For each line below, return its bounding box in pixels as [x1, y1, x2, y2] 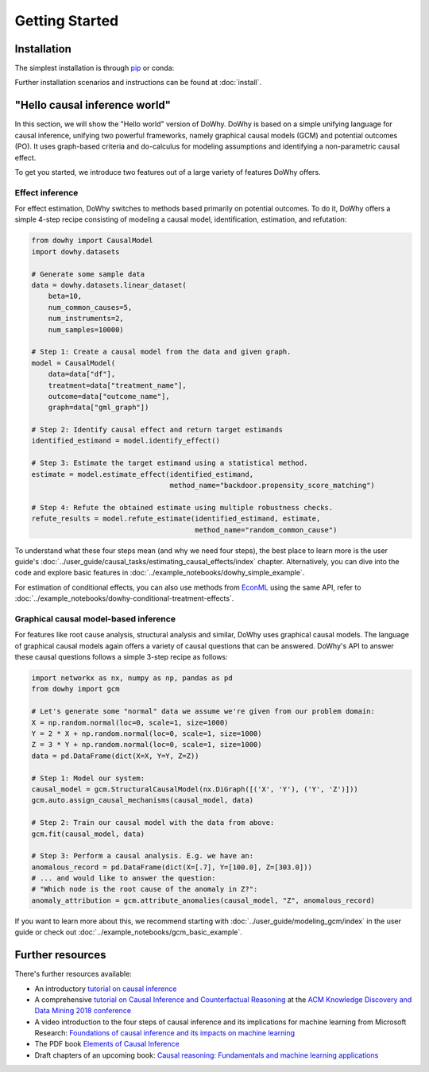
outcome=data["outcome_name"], [48, 392, 170, 401]
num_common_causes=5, [48, 303, 133, 312]
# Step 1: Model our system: [31, 773, 145, 783]
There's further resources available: [14, 969, 133, 979]
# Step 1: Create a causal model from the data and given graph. [31, 347, 292, 357]
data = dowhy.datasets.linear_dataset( [31, 281, 187, 289]
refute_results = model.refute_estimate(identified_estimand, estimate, [31, 514, 321, 524]
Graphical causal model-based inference [14, 613, 176, 624]
